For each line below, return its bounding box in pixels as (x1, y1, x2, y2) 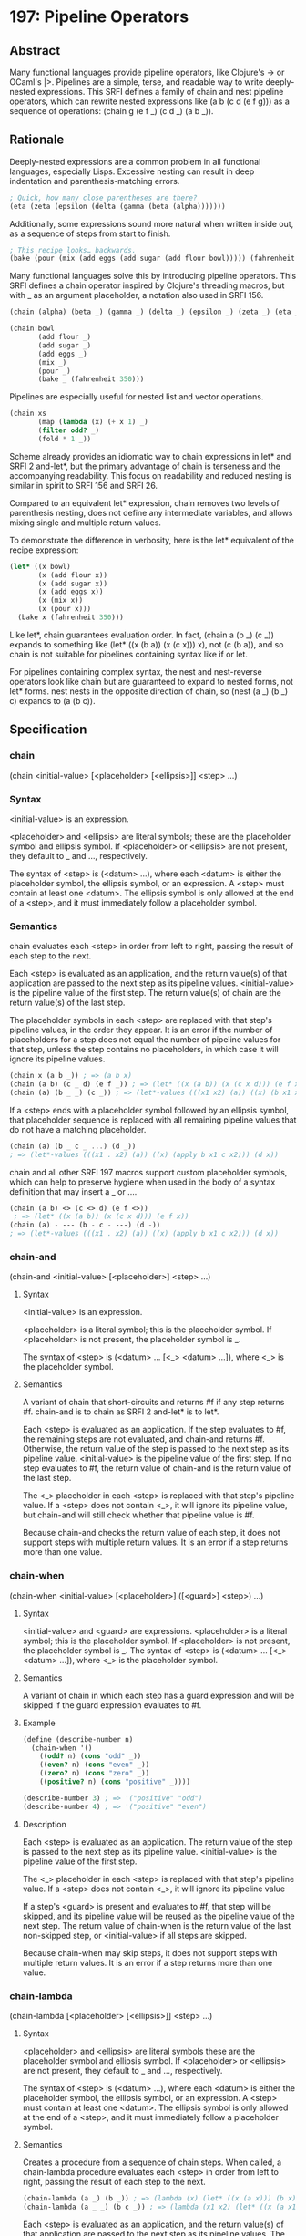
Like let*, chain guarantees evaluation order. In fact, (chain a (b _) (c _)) (9, 629, 275, 640)
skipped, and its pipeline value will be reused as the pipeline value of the (22, 1910, 295, 1921)
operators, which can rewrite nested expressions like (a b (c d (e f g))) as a (9, 96, 290, 107)
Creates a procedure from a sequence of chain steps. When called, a (22, 2157, 282, 2168)
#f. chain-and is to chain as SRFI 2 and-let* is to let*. (22, 1406, 219, 1417)
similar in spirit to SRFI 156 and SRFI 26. (9, 480, 158, 491)
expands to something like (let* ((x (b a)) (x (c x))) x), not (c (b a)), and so (9, 638, 284, 649)
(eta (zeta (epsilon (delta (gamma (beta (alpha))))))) (9, 202, 226, 211)
